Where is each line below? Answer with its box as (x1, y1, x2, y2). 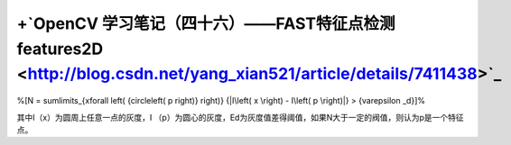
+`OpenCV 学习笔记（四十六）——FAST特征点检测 (16, 14, 396, 33)
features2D (16, 39, 104, 59)
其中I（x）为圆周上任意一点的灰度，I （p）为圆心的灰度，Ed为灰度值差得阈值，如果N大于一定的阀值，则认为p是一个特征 (16, 112, 464, 122)
